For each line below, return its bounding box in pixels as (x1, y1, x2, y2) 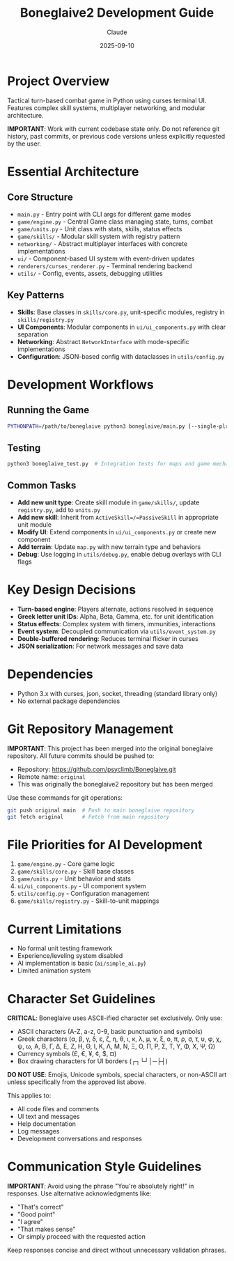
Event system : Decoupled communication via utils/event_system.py (17, 627, 216, 635)
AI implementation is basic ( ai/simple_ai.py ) (17, 959, 146, 968)
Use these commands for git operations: (7, 793, 123, 802)
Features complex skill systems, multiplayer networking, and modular (7, 103, 205, 112)
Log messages (17, 1127, 60, 1136)
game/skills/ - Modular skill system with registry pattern (17, 232, 180, 240)
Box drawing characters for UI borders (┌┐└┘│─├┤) (17, 1057, 169, 1065)
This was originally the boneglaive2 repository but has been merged (17, 780, 214, 788)
